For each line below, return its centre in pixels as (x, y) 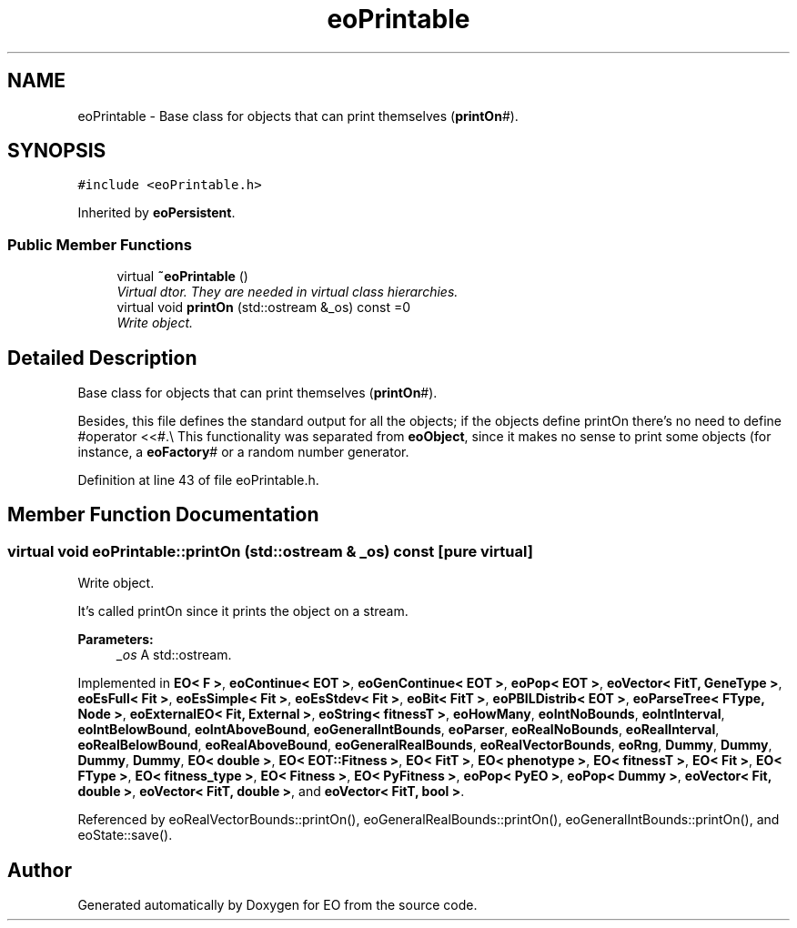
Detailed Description (102, 358)
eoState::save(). (125, 835)
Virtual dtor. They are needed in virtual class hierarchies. (288, 292)
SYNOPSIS (57, 151)
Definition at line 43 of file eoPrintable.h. (198, 480)
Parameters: (116, 640)
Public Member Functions (100, 244)
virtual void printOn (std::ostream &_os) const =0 (263, 308)
